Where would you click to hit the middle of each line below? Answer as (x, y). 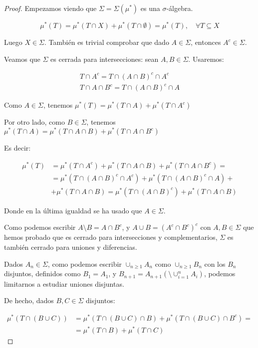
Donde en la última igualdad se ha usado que (73, 210)
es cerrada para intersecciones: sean (105, 59)
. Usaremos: (206, 59)
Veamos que (22, 59)
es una (150, 8)
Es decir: (17, 148)
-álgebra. (180, 8)
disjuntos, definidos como (42, 273)
